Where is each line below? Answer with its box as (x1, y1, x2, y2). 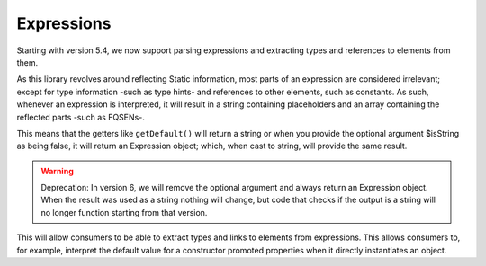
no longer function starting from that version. (40, 207, 208, 217)
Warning (40, 165, 74, 176)
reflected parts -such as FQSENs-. (16, 111, 146, 122)
